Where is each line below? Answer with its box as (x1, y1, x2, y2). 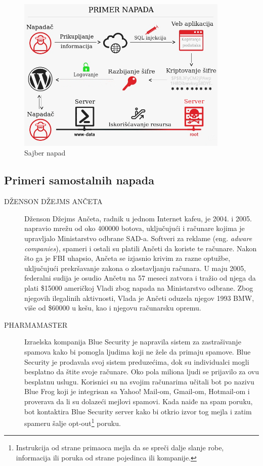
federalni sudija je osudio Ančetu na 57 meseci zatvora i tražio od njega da (24, 273, 256, 283)
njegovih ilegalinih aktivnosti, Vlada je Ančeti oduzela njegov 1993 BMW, (24, 292, 254, 303)
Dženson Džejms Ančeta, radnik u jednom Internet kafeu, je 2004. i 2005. (24, 213, 252, 223)
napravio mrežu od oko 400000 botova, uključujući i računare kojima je (24, 223, 245, 234)
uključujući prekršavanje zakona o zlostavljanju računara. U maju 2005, (24, 262, 246, 273)
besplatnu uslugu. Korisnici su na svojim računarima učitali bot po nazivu (24, 376, 254, 386)
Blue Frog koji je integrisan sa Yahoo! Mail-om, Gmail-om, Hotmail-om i (24, 386, 250, 397)
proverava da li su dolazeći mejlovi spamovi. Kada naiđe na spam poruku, (24, 396, 253, 406)
